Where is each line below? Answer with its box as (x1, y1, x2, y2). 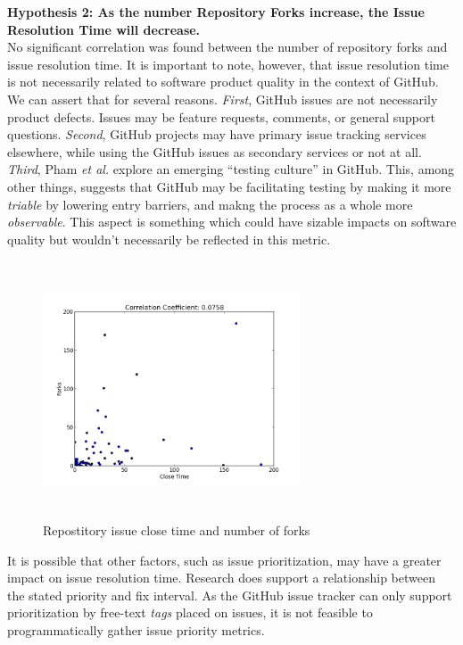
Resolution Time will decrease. (7, 20, 201, 38)
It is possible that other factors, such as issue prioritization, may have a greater (7, 550, 442, 569)
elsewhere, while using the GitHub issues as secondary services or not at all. (7, 142, 422, 161)
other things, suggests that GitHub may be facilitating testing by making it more (7, 177, 451, 195)
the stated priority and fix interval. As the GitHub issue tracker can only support (7, 585, 452, 604)
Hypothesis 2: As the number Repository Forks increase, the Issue (7, 3, 425, 21)
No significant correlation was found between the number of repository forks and (7, 37, 448, 56)
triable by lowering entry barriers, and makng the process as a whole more (7, 194, 413, 213)
